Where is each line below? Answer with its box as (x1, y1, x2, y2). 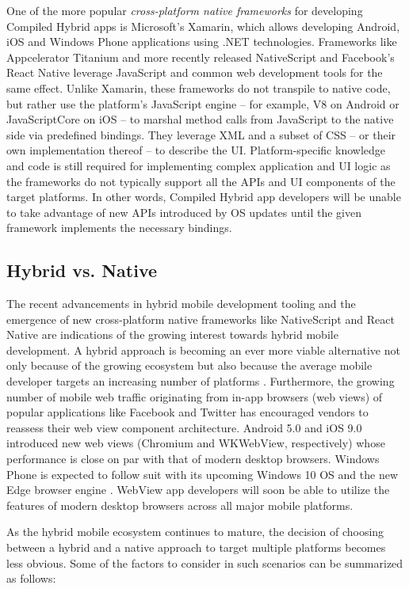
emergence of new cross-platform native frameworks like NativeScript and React (6, 310, 395, 327)
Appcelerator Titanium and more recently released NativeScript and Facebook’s (6, 48, 395, 65)
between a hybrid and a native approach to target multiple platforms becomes (6, 539, 386, 556)
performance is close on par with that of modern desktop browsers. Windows (6, 450, 380, 467)
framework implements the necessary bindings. (6, 219, 232, 236)
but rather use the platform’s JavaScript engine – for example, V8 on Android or (6, 95, 399, 112)
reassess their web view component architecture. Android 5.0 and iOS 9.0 (6, 419, 362, 435)
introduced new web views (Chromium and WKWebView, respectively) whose (6, 435, 385, 451)
